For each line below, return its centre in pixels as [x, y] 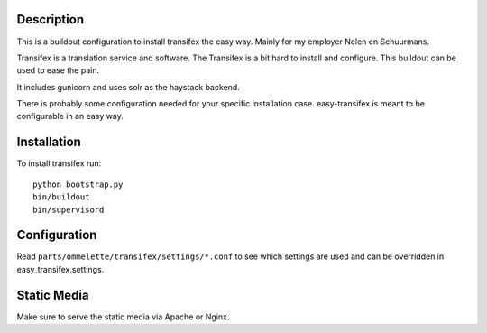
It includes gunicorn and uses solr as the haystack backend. [129, 87]
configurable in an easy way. [70, 116]
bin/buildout [61, 197]
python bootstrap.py [78, 184]
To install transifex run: [59, 163]
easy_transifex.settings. [60, 269]
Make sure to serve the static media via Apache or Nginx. [123, 317]
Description [51, 19]
